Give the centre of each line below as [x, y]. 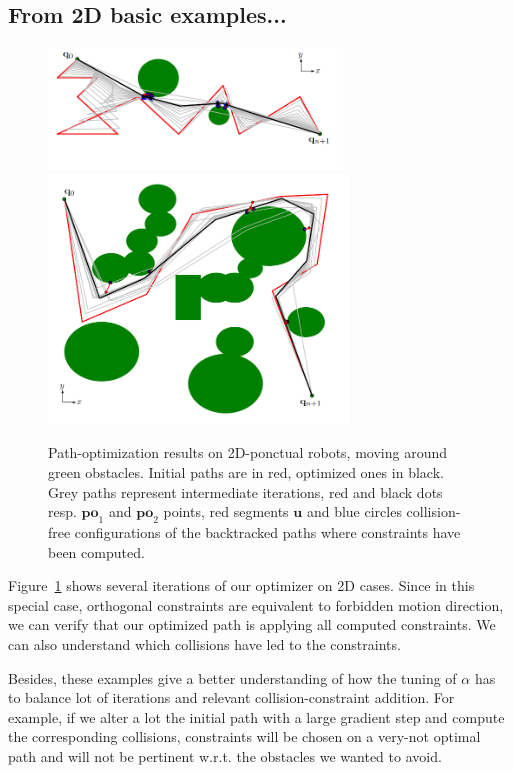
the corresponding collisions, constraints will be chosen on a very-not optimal [244, 736]
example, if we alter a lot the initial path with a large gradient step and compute [256, 716]
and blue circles [354, 511]
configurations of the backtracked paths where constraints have [267, 531]
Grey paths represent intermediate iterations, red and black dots [245, 491]
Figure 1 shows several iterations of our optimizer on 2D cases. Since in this [241, 585]
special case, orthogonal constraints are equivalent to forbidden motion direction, [256, 604]
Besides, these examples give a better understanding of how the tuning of [232, 677]
